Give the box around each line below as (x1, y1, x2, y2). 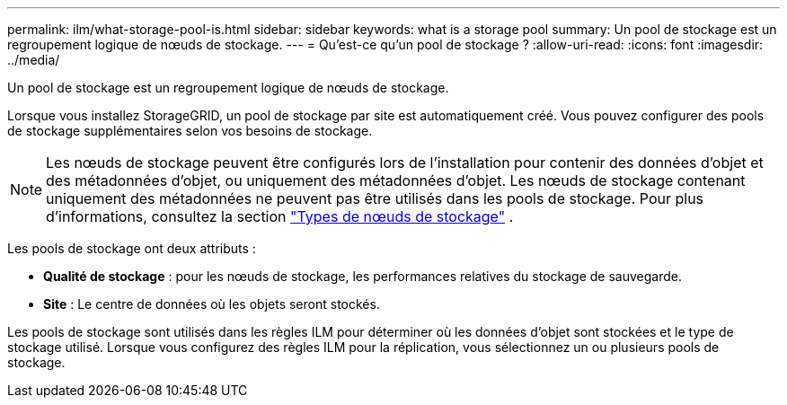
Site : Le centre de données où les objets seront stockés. (43, 296, 380, 312)
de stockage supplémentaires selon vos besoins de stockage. (7, 123, 373, 138)
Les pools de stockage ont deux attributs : (7, 241, 256, 256)
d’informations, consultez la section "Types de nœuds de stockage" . (46, 207, 514, 225)
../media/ (7, 52, 60, 67)
